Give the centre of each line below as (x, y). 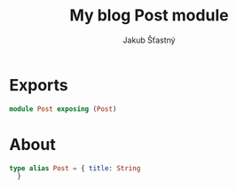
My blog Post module (149, 16)
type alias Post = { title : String (75, 168)
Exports (39, 85)
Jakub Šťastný (149, 40)
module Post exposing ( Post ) (63, 109)
